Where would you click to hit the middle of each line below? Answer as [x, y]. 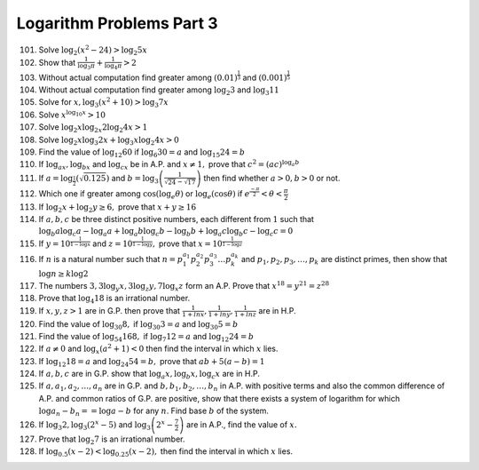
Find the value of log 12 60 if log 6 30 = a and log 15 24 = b [142, 153]
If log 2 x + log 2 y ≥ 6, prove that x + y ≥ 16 [118, 207]
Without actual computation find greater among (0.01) [138, 77]
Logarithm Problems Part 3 [117, 23]
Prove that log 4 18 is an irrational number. [114, 299]
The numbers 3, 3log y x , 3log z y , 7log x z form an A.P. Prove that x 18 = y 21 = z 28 [184, 287]
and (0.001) [265, 77]
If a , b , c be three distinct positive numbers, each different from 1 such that [177, 219]
